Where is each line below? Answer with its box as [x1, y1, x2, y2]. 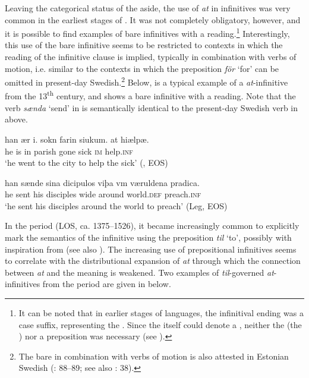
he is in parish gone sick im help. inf [5, 144, 133, 157]
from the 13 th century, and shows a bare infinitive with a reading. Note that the [5, 88, 296, 102]
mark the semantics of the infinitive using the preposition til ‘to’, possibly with [5, 231, 292, 244]
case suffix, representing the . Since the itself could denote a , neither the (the [18, 318, 302, 330]
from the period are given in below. [42, 278, 171, 290]
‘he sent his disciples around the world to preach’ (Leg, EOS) [5, 199, 228, 212]
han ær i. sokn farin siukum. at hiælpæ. [5, 133, 149, 145]
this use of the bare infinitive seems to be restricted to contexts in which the [5, 39, 283, 51]
